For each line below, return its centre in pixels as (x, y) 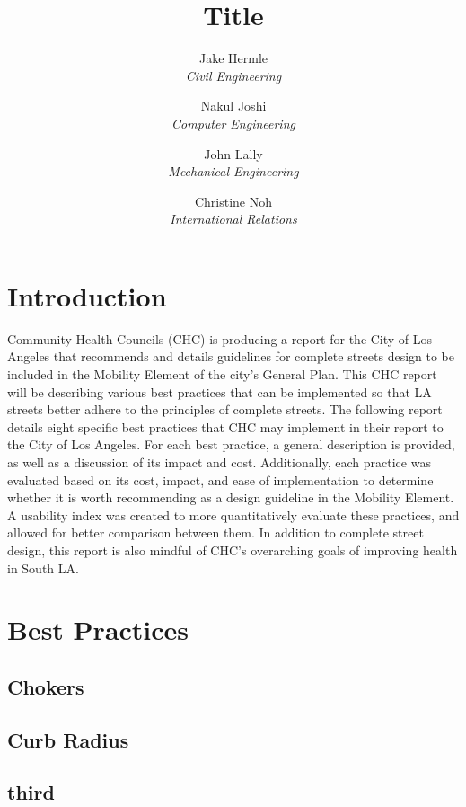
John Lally (233, 153)
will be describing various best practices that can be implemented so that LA (220, 391)
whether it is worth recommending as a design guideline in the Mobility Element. (231, 497)
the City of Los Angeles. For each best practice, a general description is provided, (231, 444)
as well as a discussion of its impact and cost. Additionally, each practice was (219, 461)
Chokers (46, 686)
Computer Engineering (233, 123)
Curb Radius (68, 739)
